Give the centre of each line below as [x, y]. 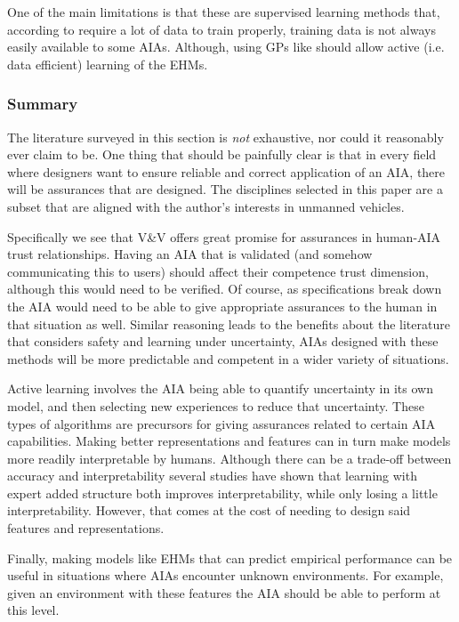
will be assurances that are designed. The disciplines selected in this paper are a [225, 189]
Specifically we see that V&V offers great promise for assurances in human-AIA [224, 236]
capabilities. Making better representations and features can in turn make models [229, 441]
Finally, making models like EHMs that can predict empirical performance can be [230, 557]
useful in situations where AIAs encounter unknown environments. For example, [225, 575]
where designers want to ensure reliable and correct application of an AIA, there [226, 171]
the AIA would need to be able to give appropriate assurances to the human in [222, 306]
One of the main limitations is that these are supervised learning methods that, [224, 12]
